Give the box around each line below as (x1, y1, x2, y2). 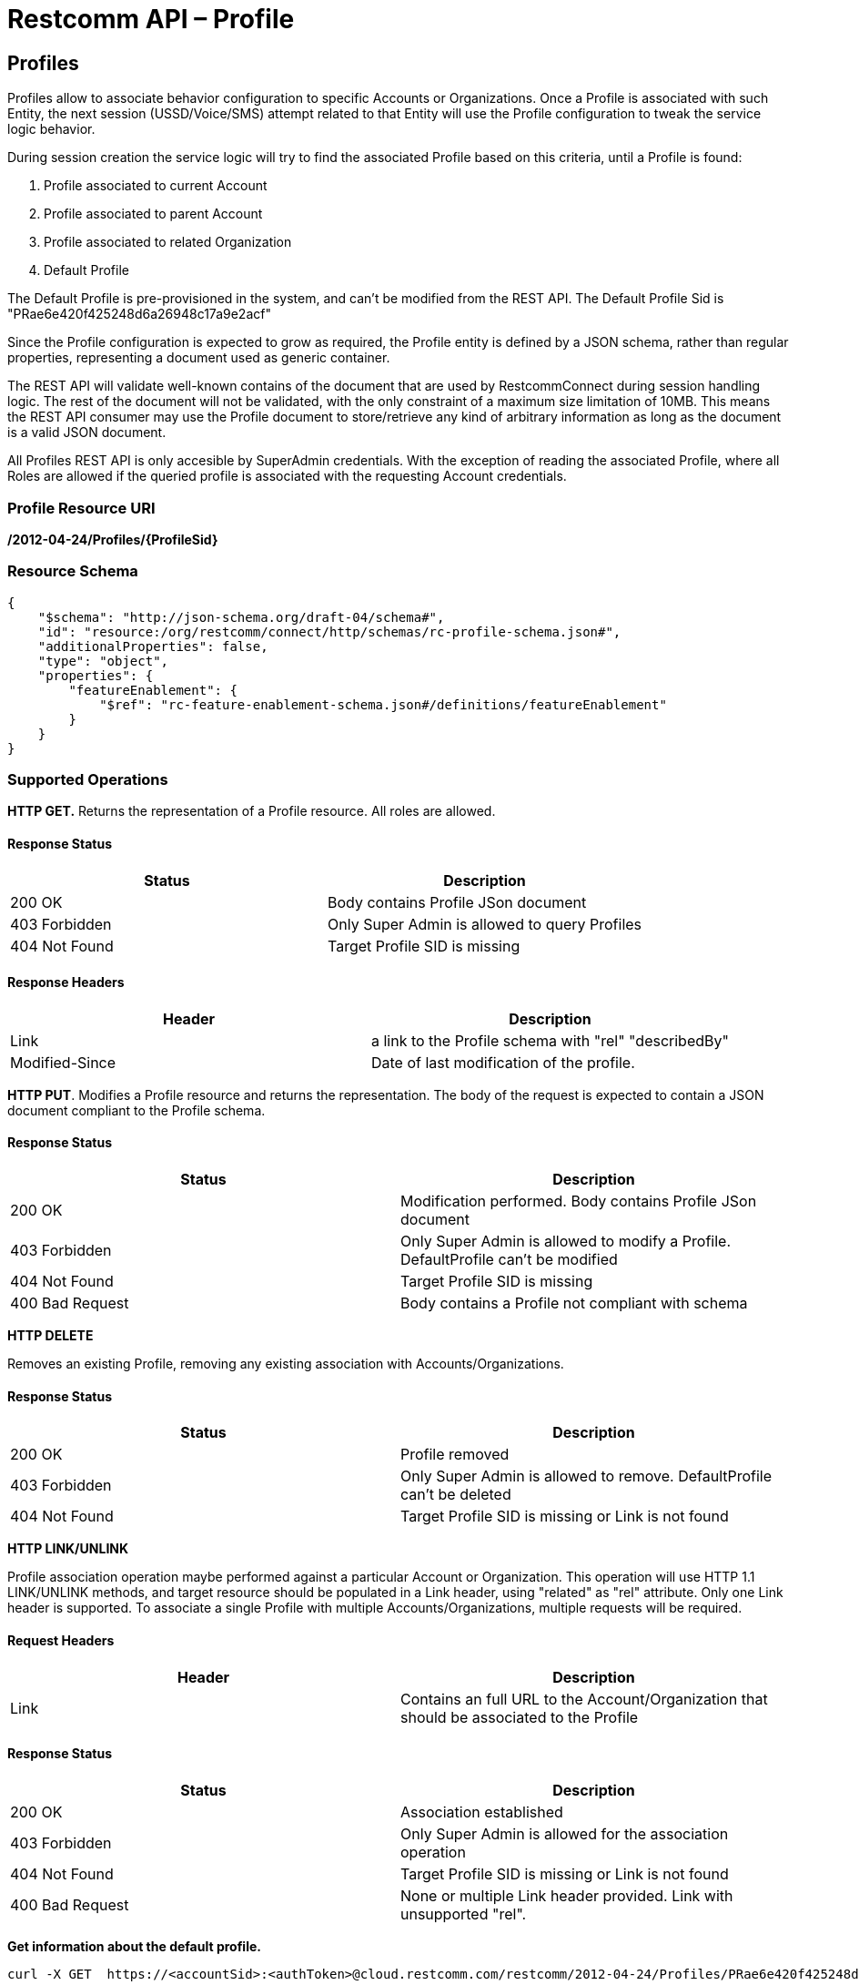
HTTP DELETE (7, 1328, 94, 1344)
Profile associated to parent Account (44, 206, 263, 222)
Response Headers (7, 974, 125, 991)
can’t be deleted (400, 1485, 511, 1504)
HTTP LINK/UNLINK (7, 1541, 129, 1557)
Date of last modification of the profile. (370, 1053, 635, 1072)
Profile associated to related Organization (44, 234, 292, 250)
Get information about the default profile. (7, 1938, 261, 1954)
